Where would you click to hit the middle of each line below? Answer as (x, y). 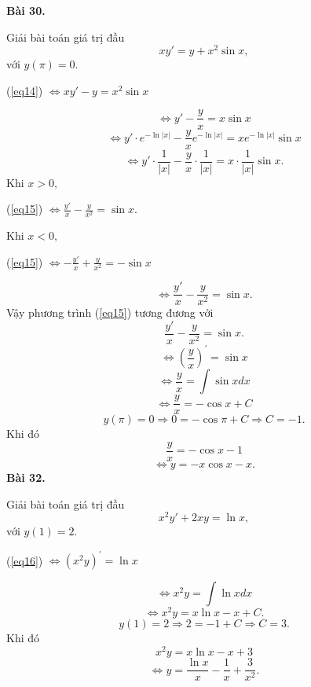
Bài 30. (26, 10)
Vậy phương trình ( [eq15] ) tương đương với (110, 312)
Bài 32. (26, 478)
